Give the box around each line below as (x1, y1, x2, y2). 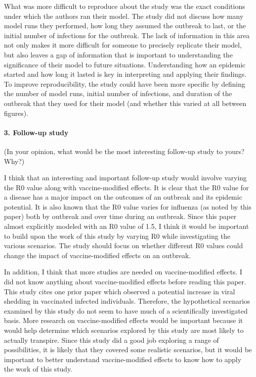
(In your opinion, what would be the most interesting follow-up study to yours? (4, 146, 245, 156)
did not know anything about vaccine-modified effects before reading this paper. (4, 276, 246, 287)
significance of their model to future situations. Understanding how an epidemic (4, 59, 246, 69)
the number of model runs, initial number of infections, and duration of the (4, 88, 232, 99)
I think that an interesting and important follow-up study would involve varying (4, 172, 247, 183)
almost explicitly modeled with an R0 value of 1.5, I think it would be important (4, 221, 249, 231)
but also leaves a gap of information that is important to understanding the (4, 49, 233, 59)
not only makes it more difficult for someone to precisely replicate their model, (4, 40, 242, 50)
